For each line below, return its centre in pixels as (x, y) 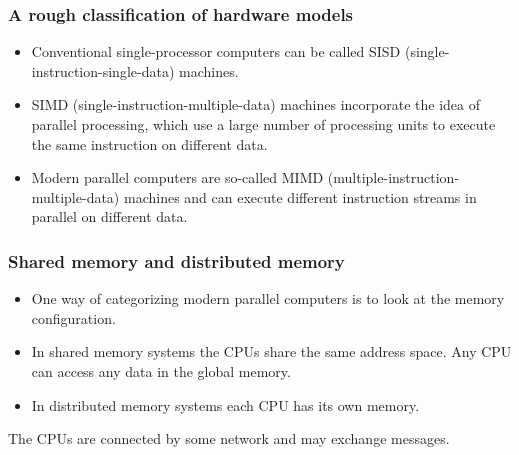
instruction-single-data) (103, 70)
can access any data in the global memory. (161, 370)
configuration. (73, 317)
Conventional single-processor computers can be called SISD (216, 51)
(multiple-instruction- (393, 177)
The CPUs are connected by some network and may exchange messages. (229, 438)
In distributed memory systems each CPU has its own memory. (225, 404)
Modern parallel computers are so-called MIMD (177, 177)
